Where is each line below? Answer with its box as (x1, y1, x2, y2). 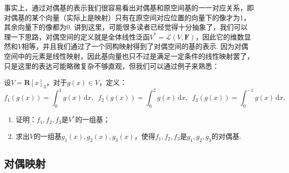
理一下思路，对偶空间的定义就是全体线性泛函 (4, 31, 150, 42)
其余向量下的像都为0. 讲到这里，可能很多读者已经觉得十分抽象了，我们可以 (4, 22, 248, 32)
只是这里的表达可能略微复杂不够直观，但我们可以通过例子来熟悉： (4, 60, 219, 71)
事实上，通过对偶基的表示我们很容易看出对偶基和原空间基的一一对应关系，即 (4, 2, 254, 12)
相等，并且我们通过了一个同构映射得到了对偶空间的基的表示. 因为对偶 (22, 41, 248, 51)
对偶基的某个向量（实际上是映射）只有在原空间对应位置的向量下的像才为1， (4, 12, 250, 22)
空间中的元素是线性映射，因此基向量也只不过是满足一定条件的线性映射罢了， (4, 50, 254, 61)
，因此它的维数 (195, 31, 244, 42)
